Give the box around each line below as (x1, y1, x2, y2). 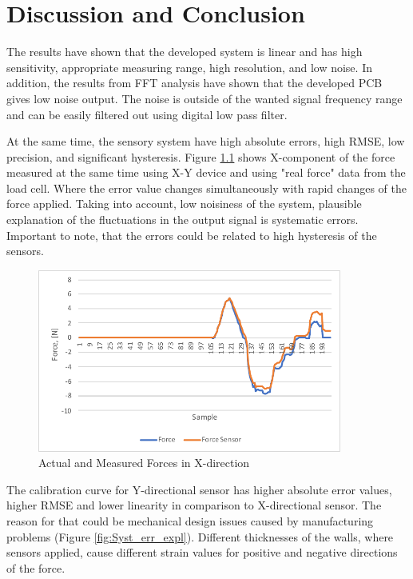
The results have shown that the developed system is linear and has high (6, 43, 363, 60)
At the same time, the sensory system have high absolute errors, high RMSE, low (6, 133, 405, 150)
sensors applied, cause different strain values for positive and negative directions (6, 544, 398, 561)
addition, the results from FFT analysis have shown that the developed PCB (6, 74, 383, 91)
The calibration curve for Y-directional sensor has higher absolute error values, (6, 481, 392, 497)
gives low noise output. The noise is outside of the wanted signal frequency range (6, 90, 403, 106)
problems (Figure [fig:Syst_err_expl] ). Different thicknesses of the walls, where (6, 528, 394, 545)
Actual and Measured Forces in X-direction (38, 454, 250, 471)
